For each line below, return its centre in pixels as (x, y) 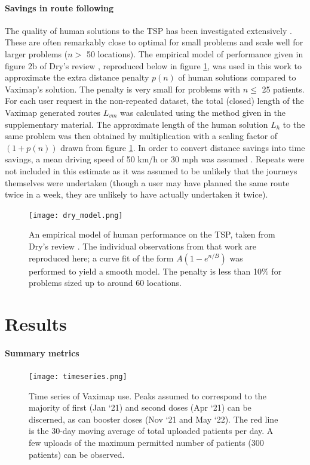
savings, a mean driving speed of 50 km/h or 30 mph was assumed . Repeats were (155, 159)
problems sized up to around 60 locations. (105, 283)
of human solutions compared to (237, 77)
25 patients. (283, 89)
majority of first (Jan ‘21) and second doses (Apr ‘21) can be (140, 407)
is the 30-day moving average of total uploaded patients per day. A (151, 431)
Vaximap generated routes (53, 112)
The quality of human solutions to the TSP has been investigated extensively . (148, 30)
